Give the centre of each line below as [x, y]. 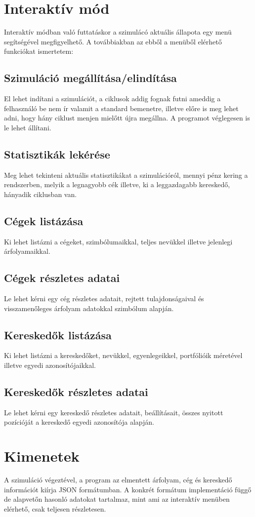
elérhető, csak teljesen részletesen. [55, 508]
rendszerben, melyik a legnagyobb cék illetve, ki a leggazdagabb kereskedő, [117, 184]
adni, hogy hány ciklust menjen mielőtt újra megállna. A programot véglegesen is [127, 118]
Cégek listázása [44, 220]
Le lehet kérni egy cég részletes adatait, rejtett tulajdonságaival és [104, 298]
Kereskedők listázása [58, 335]
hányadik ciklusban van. [41, 194]
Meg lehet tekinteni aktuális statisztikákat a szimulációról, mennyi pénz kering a [126, 175]
